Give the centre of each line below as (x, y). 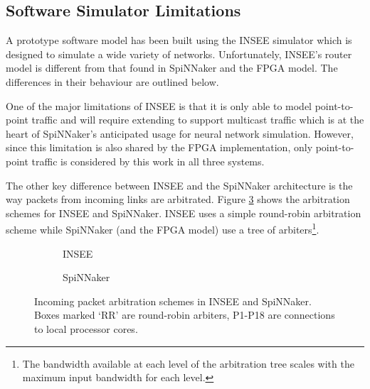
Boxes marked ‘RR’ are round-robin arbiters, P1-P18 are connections (185, 315)
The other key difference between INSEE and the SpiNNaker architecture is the (179, 185)
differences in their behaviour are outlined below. (112, 81)
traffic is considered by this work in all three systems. (148, 161)
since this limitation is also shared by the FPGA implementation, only (159, 147)
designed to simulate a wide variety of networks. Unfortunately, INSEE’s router (179, 54)
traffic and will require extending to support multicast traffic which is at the (198, 120)
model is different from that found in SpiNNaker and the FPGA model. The (172, 68)
